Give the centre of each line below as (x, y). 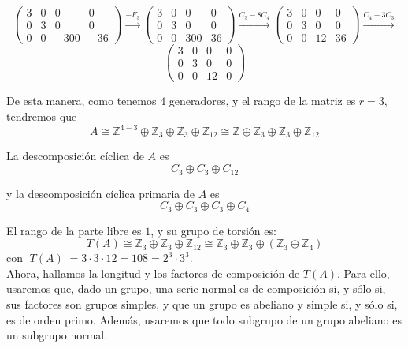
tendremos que (42, 116)
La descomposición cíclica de (75, 156)
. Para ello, (363, 273)
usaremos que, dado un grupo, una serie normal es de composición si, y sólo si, (196, 288)
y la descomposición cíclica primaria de (100, 193)
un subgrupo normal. (57, 335)
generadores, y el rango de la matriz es (262, 101)
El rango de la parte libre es (74, 230)
